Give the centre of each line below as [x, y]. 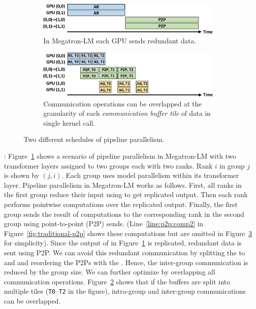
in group [232, 165]
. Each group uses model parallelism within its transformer [150, 175]
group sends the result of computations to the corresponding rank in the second [124, 214]
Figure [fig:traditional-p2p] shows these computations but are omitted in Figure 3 [128, 233]
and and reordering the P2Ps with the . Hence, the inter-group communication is [126, 262]
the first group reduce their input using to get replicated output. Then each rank [126, 194]
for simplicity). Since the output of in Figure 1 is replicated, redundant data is [123, 243]
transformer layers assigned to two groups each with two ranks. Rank [108, 165]
